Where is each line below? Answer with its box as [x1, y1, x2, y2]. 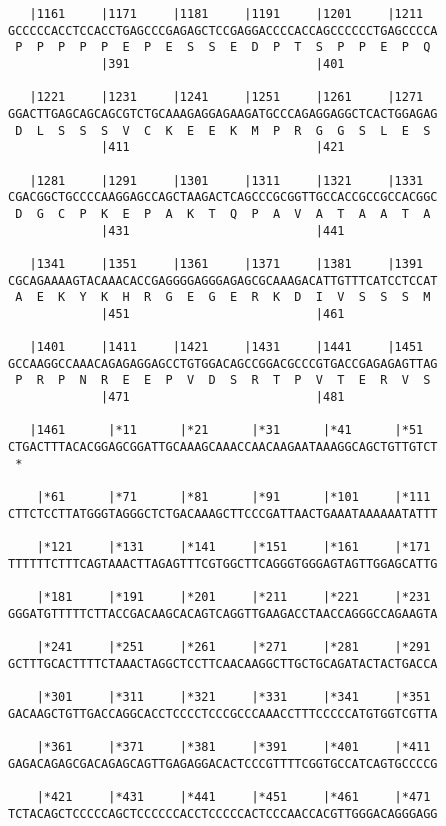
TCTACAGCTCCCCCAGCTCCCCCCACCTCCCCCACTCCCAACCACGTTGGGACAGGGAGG [8, 806, 438, 821]
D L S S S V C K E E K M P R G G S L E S [15, 123, 431, 138]
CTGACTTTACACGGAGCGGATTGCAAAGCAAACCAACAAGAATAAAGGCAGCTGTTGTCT [8, 440, 438, 455]
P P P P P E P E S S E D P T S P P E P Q [15, 40, 431, 55]
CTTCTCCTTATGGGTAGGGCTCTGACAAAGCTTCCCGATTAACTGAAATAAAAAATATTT [8, 506, 438, 521]
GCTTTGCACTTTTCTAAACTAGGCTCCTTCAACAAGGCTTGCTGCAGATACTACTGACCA [8, 656, 438, 671]
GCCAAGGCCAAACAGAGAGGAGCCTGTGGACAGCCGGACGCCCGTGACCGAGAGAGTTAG [8, 356, 438, 371]
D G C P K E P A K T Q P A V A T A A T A [15, 206, 431, 221]
